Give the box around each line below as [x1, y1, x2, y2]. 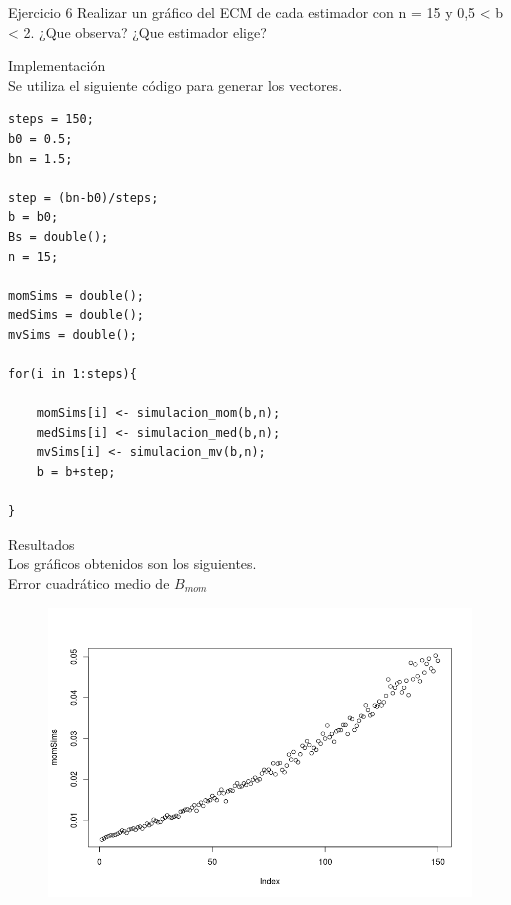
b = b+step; [36, 465, 116, 480]
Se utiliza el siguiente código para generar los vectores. [8, 74, 343, 95]
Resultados [8, 533, 75, 554]
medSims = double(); [8, 308, 145, 323]
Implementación [8, 55, 106, 76]
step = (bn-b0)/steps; [8, 190, 159, 205]
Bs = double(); [8, 229, 109, 244]
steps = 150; [8, 112, 94, 127]
